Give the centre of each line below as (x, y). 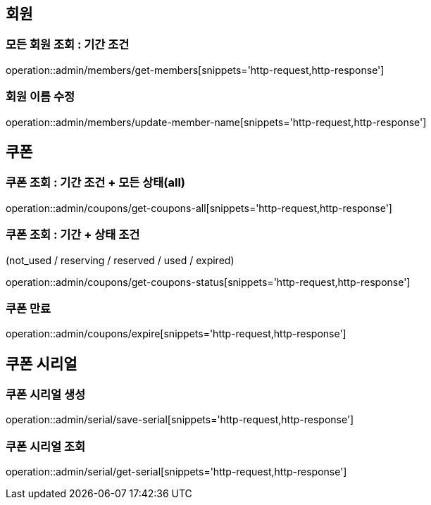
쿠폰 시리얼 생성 (46, 395)
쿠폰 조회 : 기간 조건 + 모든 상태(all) (95, 183)
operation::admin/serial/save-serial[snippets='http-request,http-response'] (180, 420)
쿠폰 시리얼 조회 (46, 446)
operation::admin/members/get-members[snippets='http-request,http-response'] (195, 70)
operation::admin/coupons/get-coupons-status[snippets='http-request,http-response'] (208, 282)
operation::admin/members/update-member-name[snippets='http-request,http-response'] (216, 122)
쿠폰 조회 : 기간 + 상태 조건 (73, 235)
